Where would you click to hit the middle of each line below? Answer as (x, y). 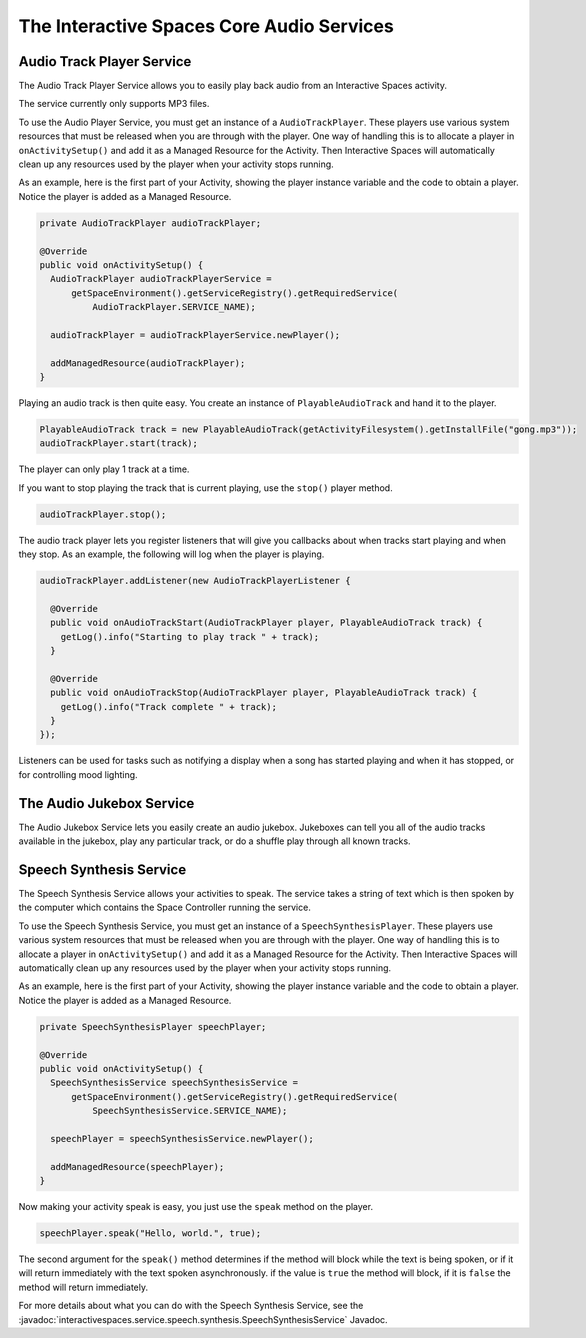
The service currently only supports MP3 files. (114, 104)
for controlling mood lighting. (78, 774)
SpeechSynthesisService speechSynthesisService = (174, 1083)
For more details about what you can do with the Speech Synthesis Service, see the (191, 1306)
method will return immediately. (83, 1287)
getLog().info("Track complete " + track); (168, 706)
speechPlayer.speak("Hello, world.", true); (150, 1233)
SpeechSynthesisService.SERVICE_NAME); (189, 1111)
